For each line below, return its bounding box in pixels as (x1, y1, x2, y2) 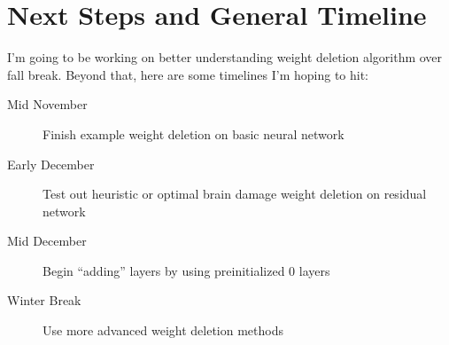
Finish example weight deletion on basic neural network (43, 124, 344, 143)
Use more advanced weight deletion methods (43, 321, 283, 340)
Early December (7, 154, 95, 173)
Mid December (7, 231, 87, 250)
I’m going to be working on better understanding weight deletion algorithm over (7, 48, 443, 67)
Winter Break (7, 291, 81, 310)
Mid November (7, 95, 88, 114)
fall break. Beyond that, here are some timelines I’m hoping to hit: (7, 65, 369, 83)
